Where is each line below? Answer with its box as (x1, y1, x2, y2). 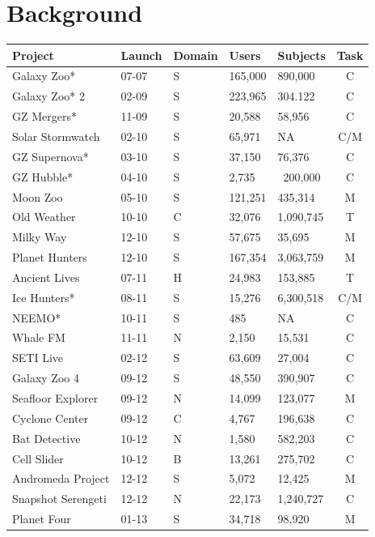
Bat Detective (12, 429, 81, 446)
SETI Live (12, 349, 63, 366)
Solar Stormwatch (12, 128, 100, 144)
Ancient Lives (12, 268, 80, 285)
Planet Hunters (12, 249, 87, 266)
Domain (173, 46, 218, 63)
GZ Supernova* (12, 147, 89, 164)
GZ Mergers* (12, 108, 77, 125)
